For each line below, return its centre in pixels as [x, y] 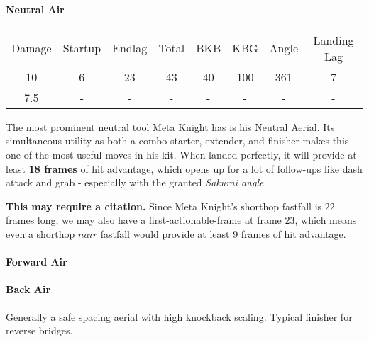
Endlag [130, 48]
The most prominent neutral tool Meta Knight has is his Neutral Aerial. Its [170, 126]
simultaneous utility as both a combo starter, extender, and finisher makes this [177, 141]
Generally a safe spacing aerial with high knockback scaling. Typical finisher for [179, 316]
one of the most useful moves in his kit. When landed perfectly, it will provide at [181, 154]
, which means [326, 220]
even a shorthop [40, 233]
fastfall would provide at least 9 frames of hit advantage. [223, 233]
